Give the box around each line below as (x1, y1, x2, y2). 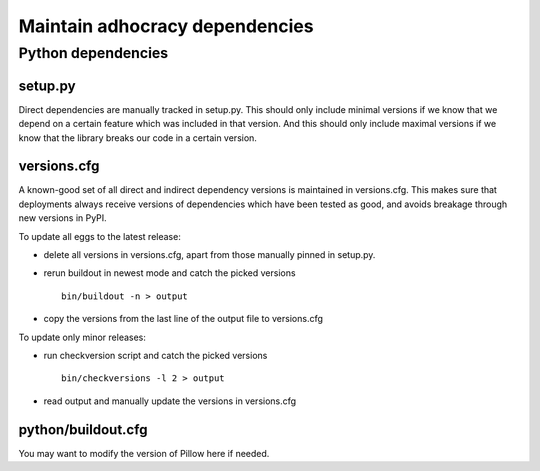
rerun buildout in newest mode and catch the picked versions (43, 267, 296, 279)
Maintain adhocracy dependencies (18, 15, 314, 37)
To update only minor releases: (18, 331, 147, 343)
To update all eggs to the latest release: (18, 230, 182, 242)
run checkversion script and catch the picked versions (43, 349, 268, 361)
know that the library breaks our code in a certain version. (18, 131, 257, 144)
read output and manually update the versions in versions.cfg (43, 395, 297, 407)
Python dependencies (18, 44, 169, 62)
